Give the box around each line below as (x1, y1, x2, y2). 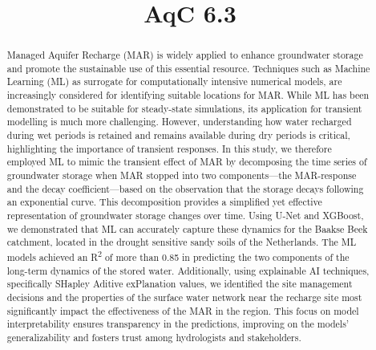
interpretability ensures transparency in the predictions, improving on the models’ (6, 317, 350, 331)
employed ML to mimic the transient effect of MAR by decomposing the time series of (6, 155, 367, 169)
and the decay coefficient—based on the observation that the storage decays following (6, 181, 364, 195)
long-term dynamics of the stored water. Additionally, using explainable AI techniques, (6, 263, 370, 277)
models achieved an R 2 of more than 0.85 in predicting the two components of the (6, 248, 350, 263)
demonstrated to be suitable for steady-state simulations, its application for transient (6, 101, 362, 115)
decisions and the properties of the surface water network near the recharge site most (6, 290, 362, 303)
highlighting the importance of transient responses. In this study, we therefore (6, 141, 332, 155)
